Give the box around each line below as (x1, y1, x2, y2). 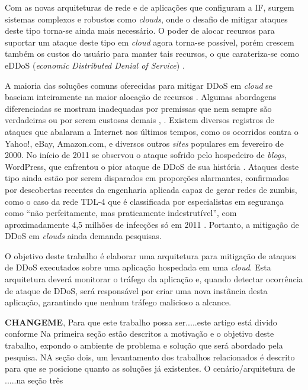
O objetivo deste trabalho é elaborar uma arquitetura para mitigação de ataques (5, 249, 297, 262)
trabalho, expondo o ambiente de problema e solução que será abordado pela (5, 339, 283, 352)
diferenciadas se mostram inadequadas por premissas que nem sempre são (5, 102, 272, 114)
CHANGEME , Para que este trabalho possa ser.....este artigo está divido (5, 315, 277, 328)
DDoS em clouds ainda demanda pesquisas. (5, 230, 162, 242)
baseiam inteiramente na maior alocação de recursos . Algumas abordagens (5, 91, 277, 103)
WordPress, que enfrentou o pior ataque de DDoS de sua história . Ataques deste (5, 160, 299, 172)
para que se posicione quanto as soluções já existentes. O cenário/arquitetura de (5, 362, 296, 375)
